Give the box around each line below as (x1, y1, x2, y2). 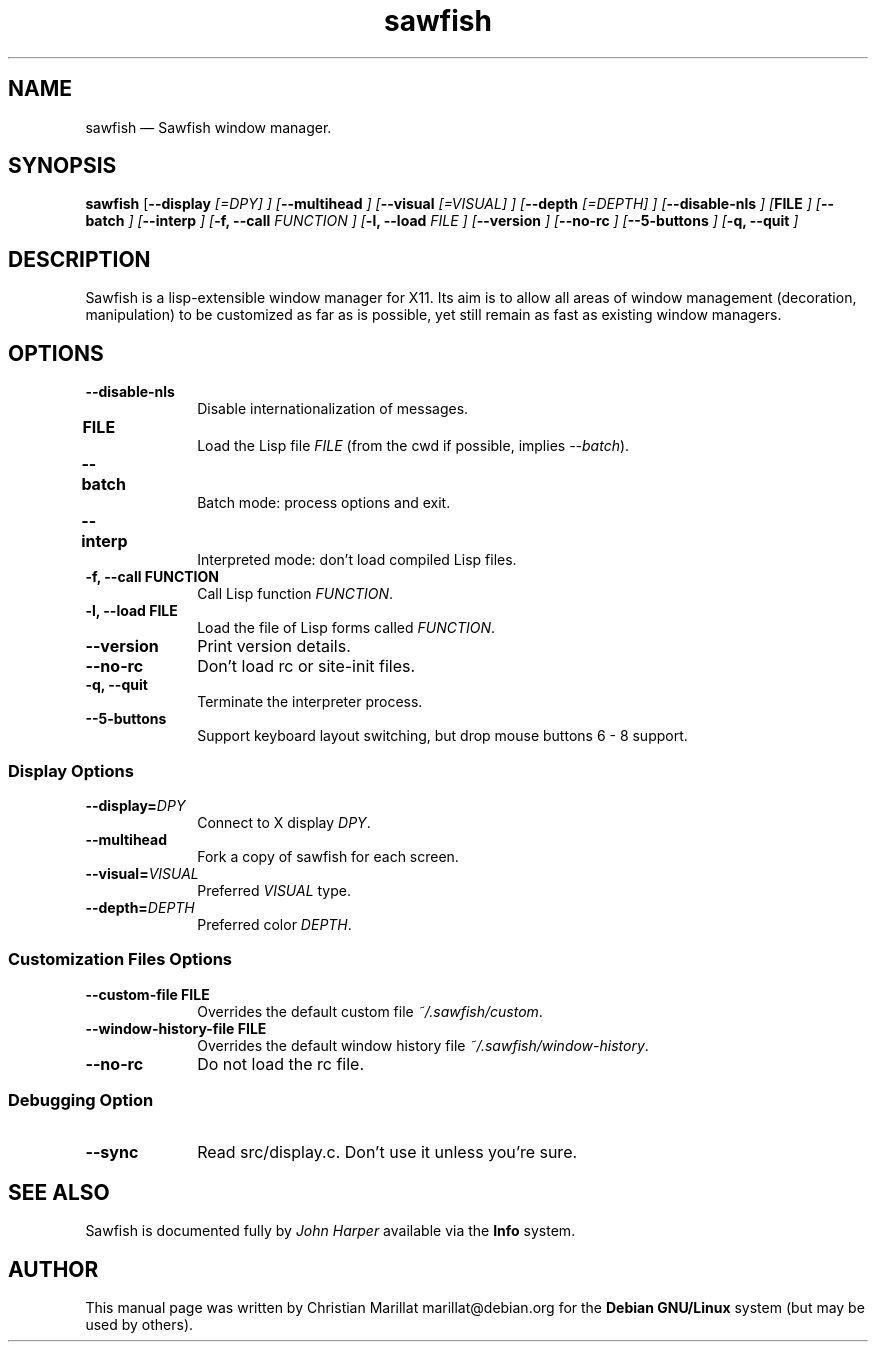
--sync (85, 1142, 139, 1163)
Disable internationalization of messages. (197, 400, 469, 418)
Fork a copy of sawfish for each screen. (197, 847, 459, 865)
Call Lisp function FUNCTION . (197, 585, 394, 603)
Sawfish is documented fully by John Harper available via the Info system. (85, 1222, 576, 1240)
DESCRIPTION (8, 246, 151, 272)
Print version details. (197, 636, 351, 657)
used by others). (85, 1316, 194, 1334)
